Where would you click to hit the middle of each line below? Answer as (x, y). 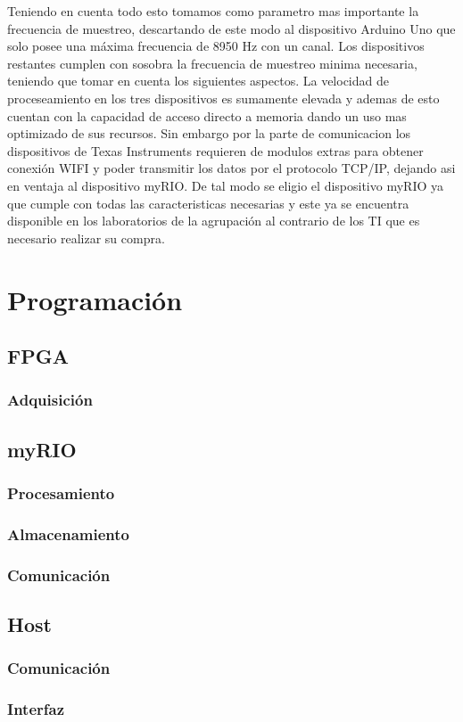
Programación (95, 299)
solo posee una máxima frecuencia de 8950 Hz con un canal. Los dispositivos (216, 46)
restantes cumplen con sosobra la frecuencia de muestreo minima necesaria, (212, 63)
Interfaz (36, 709)
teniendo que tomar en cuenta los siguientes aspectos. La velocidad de (198, 81)
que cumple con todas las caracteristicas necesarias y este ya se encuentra (208, 203)
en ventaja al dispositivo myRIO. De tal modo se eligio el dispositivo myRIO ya (225, 185)
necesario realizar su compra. (86, 238)
